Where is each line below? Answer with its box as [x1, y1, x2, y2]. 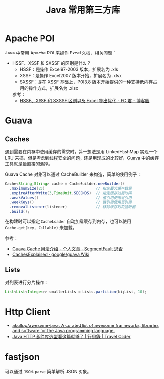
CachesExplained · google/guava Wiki [12, 251, 90, 258]
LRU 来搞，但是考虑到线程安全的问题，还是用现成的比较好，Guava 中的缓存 [5, 155, 159, 161]
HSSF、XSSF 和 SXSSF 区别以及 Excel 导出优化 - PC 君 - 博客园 [19, 97, 150, 103]
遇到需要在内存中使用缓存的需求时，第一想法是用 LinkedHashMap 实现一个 [5, 148, 158, 154]
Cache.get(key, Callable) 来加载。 [5, 225, 77, 231]
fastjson [5, 351, 40, 362]
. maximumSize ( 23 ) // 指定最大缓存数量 [9, 186, 132, 191]
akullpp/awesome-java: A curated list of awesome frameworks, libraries [12, 323, 159, 328]
